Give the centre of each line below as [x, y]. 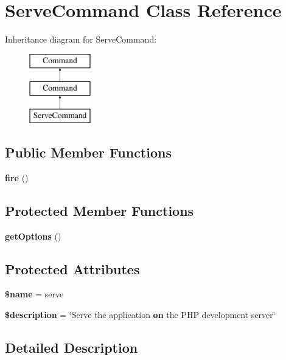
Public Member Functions [88, 152]
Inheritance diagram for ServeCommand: [81, 39]
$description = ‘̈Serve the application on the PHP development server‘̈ [140, 315]
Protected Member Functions [99, 210]
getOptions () [33, 236]
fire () [17, 177]
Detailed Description [71, 348]
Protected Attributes [72, 268]
